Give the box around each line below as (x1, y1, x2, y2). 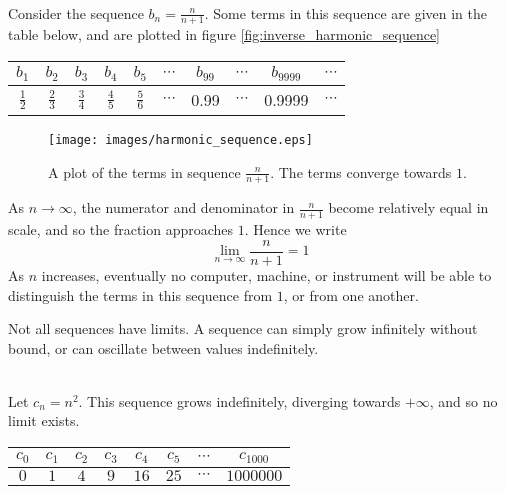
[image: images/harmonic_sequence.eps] (48, 132, 313, 147)
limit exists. (8, 410, 80, 431)
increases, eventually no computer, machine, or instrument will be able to (41, 264, 492, 285)
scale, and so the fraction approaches (8, 219, 234, 240)
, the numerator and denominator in (72, 197, 295, 218)
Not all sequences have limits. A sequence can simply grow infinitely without (8, 318, 478, 339)
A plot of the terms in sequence (48, 161, 241, 182)
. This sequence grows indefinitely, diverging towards (78, 390, 401, 411)
